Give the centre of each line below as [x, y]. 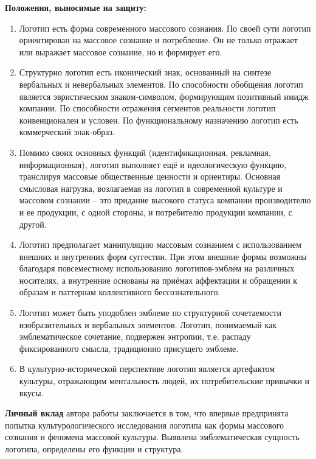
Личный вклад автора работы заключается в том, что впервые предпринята [147, 413]
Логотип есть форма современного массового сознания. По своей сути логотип [165, 28]
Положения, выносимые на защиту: [76, 7]
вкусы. [31, 392]
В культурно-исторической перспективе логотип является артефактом [147, 369]
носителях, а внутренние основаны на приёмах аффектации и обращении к [158, 280]
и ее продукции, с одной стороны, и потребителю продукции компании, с [156, 212]
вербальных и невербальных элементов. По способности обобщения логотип [161, 84]
